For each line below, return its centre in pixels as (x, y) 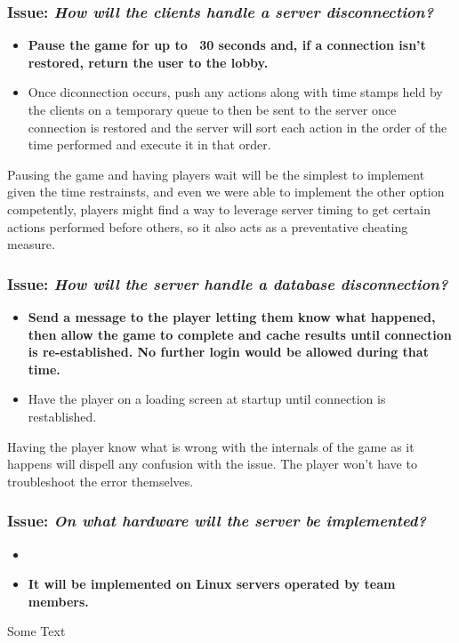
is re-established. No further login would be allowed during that (228, 352)
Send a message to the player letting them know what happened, (232, 316)
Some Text (36, 631)
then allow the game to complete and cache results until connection (240, 334)
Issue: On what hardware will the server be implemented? (217, 521)
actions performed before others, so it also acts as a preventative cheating (208, 226)
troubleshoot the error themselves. (101, 481)
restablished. (62, 416)
